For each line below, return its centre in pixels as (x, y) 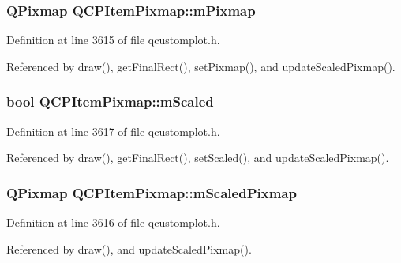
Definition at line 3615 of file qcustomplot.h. (113, 40)
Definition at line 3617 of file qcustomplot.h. (113, 131)
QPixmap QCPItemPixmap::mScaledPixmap (152, 192)
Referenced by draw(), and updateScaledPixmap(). (129, 248)
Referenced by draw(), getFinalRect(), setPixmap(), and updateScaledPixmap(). (201, 66)
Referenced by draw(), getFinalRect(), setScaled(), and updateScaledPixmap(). (198, 158)
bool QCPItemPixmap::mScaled (110, 101)
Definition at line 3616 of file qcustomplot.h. (113, 222)
